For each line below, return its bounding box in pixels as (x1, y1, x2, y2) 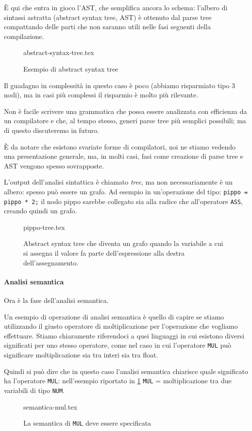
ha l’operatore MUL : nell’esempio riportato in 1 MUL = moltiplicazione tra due (4, 375, 232, 386)
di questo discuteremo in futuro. (4, 125, 100, 135)
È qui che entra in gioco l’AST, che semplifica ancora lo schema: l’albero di (4, 2, 228, 12)
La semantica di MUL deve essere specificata (23, 418, 151, 428)
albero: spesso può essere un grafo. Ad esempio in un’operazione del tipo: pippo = (4, 186, 248, 196)
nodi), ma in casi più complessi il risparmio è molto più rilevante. (4, 90, 198, 100)
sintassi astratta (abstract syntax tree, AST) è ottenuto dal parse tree (4, 12, 212, 22)
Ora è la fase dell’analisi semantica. (4, 295, 109, 305)
